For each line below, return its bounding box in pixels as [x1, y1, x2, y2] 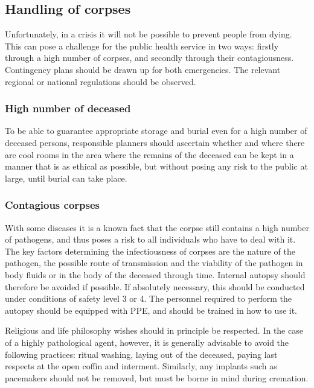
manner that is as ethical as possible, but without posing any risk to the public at [5, 160, 308, 173]
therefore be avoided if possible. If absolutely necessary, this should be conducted [5, 280, 305, 293]
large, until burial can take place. [5, 171, 127, 184]
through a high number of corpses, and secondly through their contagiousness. [5, 51, 294, 64]
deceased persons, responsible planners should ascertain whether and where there [5, 136, 305, 148]
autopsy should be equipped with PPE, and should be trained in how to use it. [5, 304, 298, 316]
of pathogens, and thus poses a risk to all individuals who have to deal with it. [5, 233, 296, 246]
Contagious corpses [5, 197, 100, 212]
